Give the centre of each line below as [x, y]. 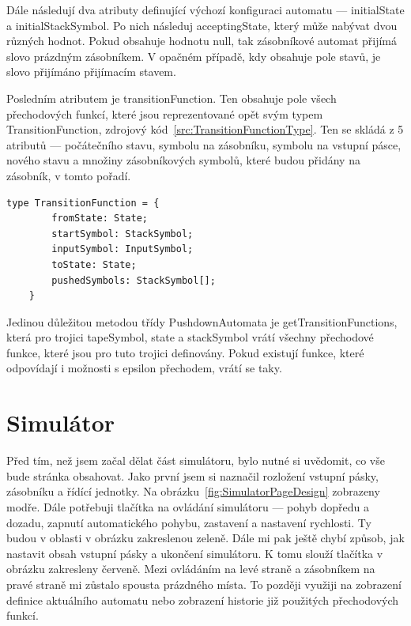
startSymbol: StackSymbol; [123, 234]
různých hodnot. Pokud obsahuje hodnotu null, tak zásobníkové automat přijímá [202, 41]
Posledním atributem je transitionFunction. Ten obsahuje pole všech [172, 98]
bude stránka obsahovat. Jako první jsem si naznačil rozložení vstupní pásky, [192, 475]
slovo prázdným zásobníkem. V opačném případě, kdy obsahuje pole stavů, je [194, 56]
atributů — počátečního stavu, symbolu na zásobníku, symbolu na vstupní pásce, [204, 144]
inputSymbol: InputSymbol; [123, 249]
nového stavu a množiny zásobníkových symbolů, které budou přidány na [183, 160]
